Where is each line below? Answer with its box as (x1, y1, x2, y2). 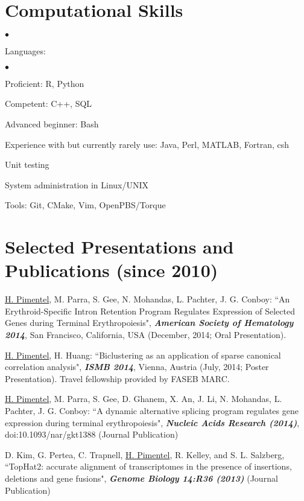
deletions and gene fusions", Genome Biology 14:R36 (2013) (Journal (5, 471, 278, 484)
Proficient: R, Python (5, 77, 84, 89)
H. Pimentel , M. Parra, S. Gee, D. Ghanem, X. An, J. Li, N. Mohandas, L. (5, 392, 282, 405)
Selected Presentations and (5, 234, 234, 259)
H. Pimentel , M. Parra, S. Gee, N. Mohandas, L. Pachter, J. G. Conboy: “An (5, 293, 290, 305)
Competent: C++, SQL (5, 97, 92, 110)
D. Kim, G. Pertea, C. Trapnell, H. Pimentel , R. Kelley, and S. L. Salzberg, (5, 448, 285, 461)
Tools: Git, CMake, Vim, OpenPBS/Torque (5, 199, 166, 211)
